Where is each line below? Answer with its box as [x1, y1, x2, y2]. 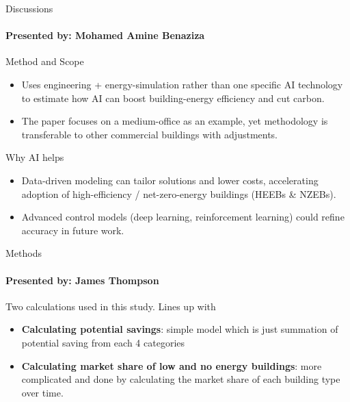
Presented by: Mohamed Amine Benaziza [5, 28, 205, 42]
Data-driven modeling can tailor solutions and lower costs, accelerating [21, 173, 319, 187]
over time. [21, 385, 64, 399]
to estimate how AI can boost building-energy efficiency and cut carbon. [21, 90, 325, 105]
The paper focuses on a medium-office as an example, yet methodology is [21, 114, 328, 128]
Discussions [5, 1, 53, 15]
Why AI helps [5, 150, 64, 164]
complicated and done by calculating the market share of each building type [21, 372, 340, 386]
